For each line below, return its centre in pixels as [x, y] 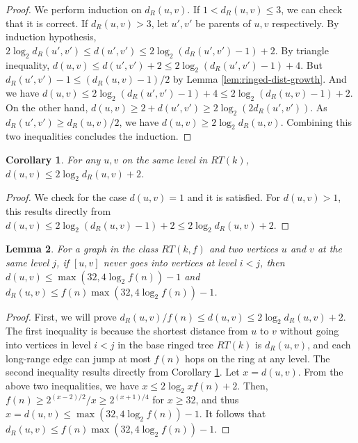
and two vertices [243, 249]
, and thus [217, 400]
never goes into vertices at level [170, 262]
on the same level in [165, 159]
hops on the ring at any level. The [258, 358]
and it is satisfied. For [234, 197]
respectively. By [306, 23]
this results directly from [58, 210]
